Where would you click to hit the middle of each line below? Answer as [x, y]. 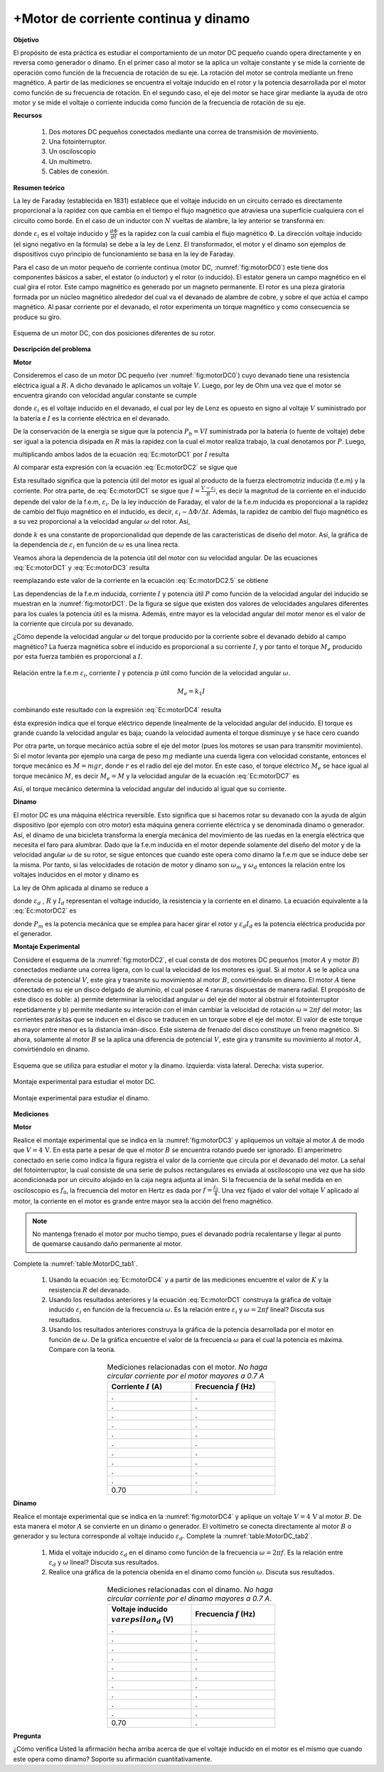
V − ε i [208, 489]
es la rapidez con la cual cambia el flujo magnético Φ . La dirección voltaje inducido [240, 234]
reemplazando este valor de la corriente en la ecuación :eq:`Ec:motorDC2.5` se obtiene [141, 581]
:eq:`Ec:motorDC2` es [45, 911]
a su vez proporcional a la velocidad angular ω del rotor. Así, [102, 522]
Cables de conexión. [79, 171]
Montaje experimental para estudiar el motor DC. [85, 1082]
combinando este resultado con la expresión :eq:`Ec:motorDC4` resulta [117, 710]
